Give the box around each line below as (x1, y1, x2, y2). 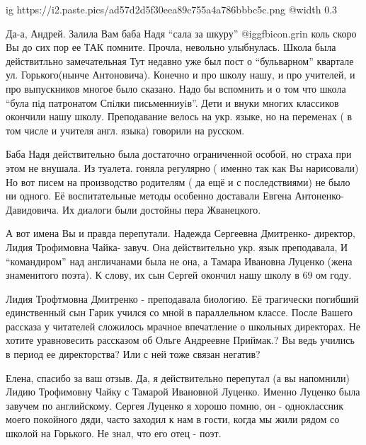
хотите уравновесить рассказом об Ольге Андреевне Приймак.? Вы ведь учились (6, 333, 355, 347)
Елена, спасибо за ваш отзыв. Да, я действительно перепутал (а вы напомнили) (6, 370, 350, 385)
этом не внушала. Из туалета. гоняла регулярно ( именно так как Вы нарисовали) (6, 160, 359, 175)
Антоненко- (294, 188, 344, 203)
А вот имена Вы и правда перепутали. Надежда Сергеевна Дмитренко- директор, (6, 226, 356, 241)
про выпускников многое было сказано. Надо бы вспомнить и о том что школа (6, 81, 346, 96)
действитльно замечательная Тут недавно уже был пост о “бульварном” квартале (6, 53, 354, 68)
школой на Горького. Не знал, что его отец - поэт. (6, 426, 222, 441)
